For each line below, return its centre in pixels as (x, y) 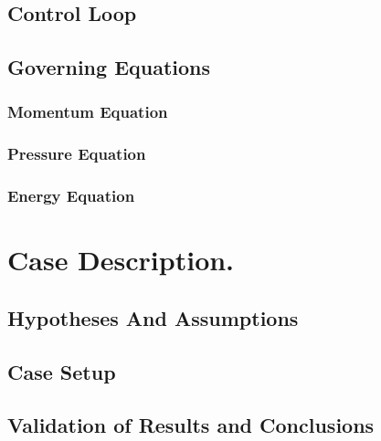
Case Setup (62, 371)
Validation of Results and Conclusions (191, 425)
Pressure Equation (77, 154)
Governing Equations (109, 67)
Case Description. (121, 260)
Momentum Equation (88, 112)
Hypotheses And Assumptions (153, 317)
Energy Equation (71, 196)
